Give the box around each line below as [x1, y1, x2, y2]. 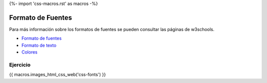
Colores [21, 49, 38, 55]
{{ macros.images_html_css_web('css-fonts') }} [9, 72, 106, 78]
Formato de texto [21, 42, 57, 48]
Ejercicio [9, 61, 31, 68]
